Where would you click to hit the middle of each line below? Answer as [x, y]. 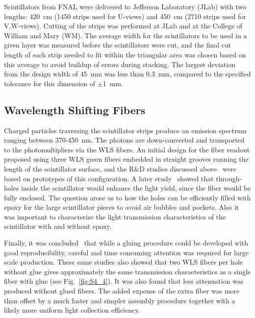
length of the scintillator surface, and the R [69, 168]
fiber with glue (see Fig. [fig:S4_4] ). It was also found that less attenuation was [124, 281]
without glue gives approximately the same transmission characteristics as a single [127, 271]
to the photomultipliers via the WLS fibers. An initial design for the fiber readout [127, 149]
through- [229, 178]
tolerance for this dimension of [50, 83]
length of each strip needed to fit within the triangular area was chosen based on [125, 54]
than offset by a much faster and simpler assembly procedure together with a [120, 300]
